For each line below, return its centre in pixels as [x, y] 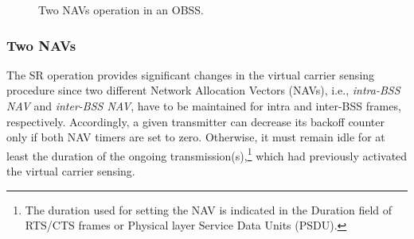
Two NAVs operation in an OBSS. [121, 10]
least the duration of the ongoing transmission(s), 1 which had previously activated [207, 154]
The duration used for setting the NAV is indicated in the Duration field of [209, 209]
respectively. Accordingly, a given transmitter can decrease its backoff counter [195, 121]
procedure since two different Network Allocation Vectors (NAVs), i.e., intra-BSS [203, 90]
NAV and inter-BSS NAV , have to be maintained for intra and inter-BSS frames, [204, 106]
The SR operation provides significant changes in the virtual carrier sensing [191, 74]
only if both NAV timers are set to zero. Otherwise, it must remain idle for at [196, 137]
